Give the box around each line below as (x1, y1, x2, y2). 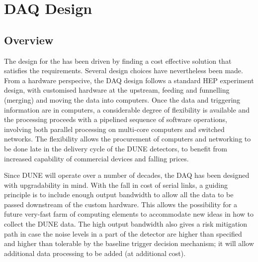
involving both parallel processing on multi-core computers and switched (4, 124, 225, 134)
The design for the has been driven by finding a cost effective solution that (4, 55, 232, 66)
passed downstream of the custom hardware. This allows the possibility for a (4, 199, 237, 209)
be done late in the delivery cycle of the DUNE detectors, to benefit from (4, 143, 227, 153)
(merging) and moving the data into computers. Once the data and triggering (4, 94, 241, 105)
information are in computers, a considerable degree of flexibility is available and (4, 104, 250, 115)
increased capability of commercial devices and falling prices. (4, 153, 189, 163)
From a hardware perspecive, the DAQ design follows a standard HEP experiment (4, 75, 254, 85)
